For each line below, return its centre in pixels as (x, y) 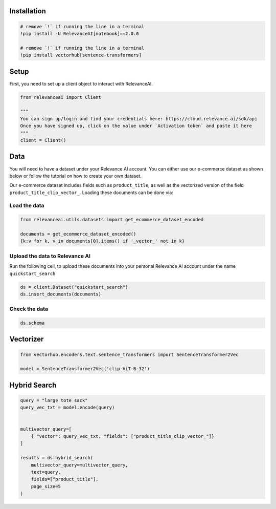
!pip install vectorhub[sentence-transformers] (81, 55)
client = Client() (43, 140)
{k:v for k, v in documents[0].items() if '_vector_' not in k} (102, 241)
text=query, (46, 472)
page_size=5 (46, 486)
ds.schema (32, 323)
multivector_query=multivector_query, (79, 465)
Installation (28, 11)
